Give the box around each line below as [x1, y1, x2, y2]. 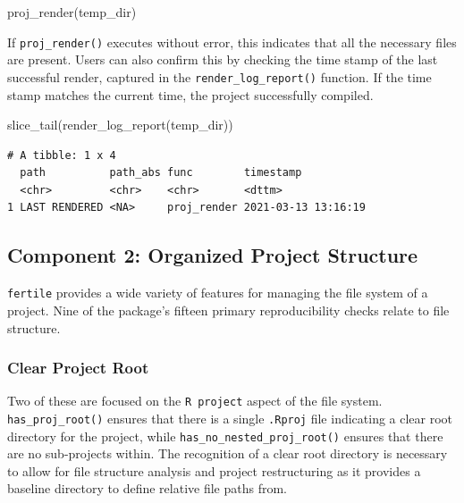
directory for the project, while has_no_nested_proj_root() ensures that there [7, 426, 443, 445]
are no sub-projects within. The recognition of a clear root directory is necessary [7, 444, 448, 463]
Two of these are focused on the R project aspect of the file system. [7, 391, 383, 410]
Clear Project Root [7, 356, 149, 379]
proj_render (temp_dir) [7, 3, 137, 21]
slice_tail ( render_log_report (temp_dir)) [7, 115, 233, 134]
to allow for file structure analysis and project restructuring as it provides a [7, 461, 421, 480]
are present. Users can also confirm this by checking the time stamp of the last [7, 50, 438, 69]
